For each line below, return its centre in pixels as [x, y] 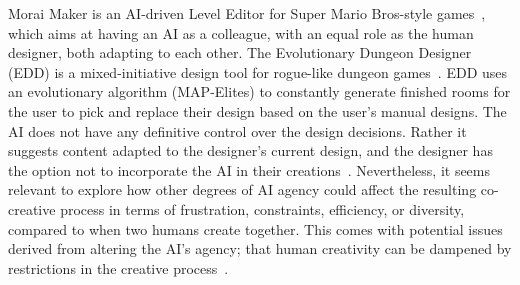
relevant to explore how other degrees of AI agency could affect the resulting [242, 189]
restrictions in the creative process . [118, 267]
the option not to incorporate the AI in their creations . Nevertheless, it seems [249, 169]
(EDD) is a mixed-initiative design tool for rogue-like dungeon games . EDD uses [258, 71]
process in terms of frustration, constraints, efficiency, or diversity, [262, 208]
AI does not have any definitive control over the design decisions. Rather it [237, 130]
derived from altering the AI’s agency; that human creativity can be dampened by [260, 248]
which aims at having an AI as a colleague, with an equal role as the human [241, 32]
